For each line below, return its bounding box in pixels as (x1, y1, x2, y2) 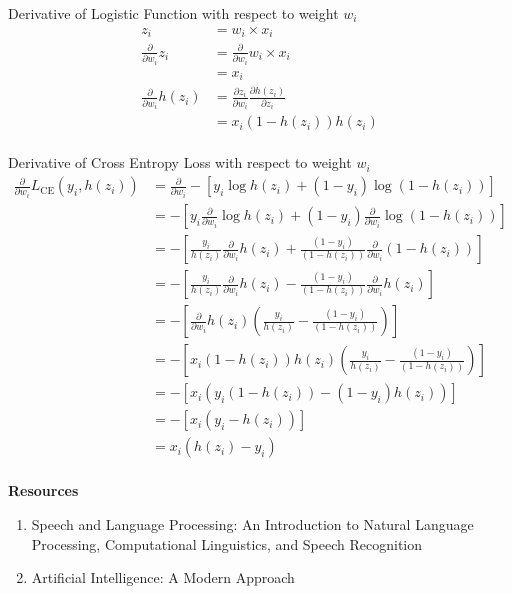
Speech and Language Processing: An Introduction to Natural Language (31, 513, 474, 534)
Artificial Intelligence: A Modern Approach (31, 567, 295, 588)
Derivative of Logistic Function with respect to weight (8, 3, 339, 23)
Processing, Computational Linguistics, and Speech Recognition (31, 533, 423, 554)
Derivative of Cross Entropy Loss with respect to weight (8, 152, 352, 173)
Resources (8, 480, 79, 501)
